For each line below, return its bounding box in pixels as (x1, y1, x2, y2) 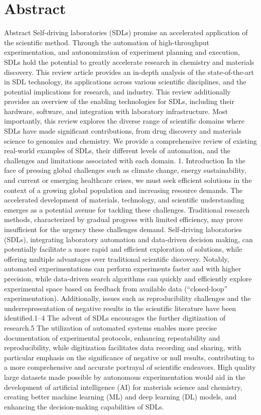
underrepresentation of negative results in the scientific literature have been (4, 302, 236, 313)
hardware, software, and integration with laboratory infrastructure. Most (4, 106, 228, 116)
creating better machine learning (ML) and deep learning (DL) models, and (4, 391, 237, 402)
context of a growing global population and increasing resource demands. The (4, 184, 243, 195)
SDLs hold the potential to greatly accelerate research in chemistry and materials (4, 56, 254, 67)
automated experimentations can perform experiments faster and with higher (4, 263, 241, 274)
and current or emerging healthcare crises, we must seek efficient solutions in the (4, 175, 252, 185)
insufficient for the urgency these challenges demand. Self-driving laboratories (4, 224, 242, 234)
